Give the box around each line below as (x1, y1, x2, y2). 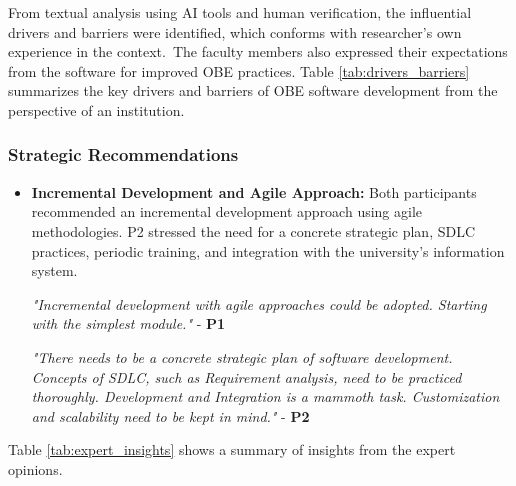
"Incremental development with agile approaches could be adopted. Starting (31, 293, 487, 314)
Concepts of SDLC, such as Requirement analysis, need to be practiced (31, 366, 462, 387)
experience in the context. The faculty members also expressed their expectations (8, 41, 508, 62)
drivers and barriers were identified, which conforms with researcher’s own (8, 21, 462, 42)
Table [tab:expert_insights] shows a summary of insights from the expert (8, 439, 456, 460)
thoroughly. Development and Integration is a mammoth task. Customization (31, 386, 500, 407)
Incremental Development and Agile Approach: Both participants (31, 181, 477, 202)
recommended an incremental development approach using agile (31, 201, 423, 222)
